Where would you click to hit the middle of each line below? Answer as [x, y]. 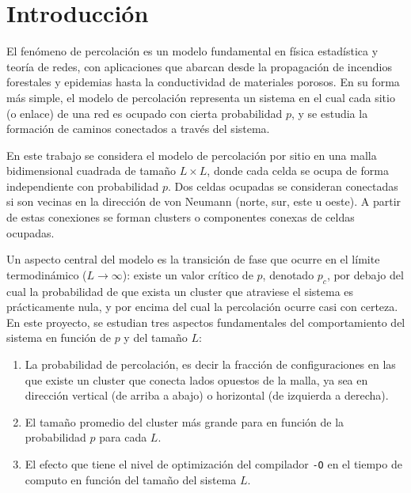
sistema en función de [59, 338]
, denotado [288, 274]
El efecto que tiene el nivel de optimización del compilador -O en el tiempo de [213, 463]
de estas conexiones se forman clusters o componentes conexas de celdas [181, 217]
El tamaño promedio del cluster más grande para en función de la [185, 421]
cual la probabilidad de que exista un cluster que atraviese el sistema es [180, 291]
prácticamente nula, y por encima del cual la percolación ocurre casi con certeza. [202, 307]
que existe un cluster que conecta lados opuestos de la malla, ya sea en [196, 379]
